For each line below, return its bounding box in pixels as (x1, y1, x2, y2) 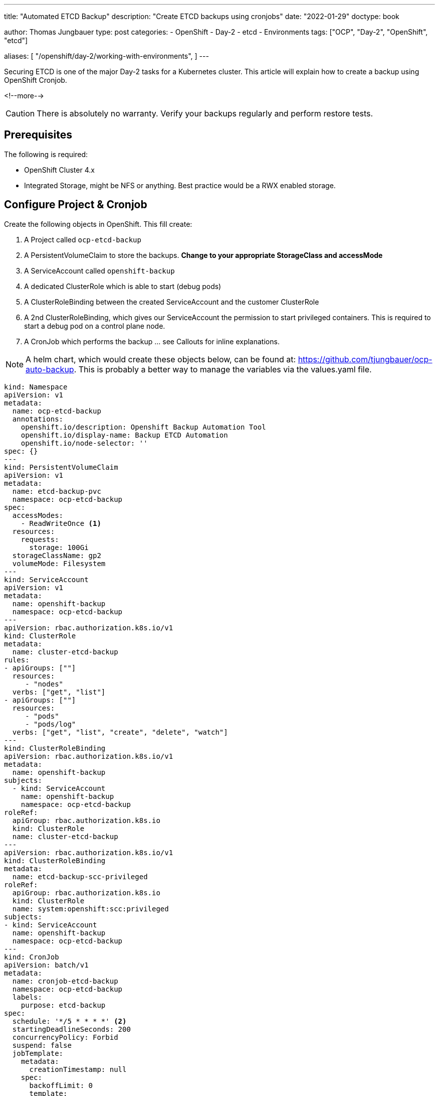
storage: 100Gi (29, 543, 89, 552)
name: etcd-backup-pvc (12, 487, 101, 495)
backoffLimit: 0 (29, 1081, 93, 1089)
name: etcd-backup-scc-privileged (12, 872, 148, 881)
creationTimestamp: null (29, 1065, 127, 1073)
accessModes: (12, 511, 64, 519)
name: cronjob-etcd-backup (12, 977, 118, 985)
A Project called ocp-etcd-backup (24, 235, 141, 244)
